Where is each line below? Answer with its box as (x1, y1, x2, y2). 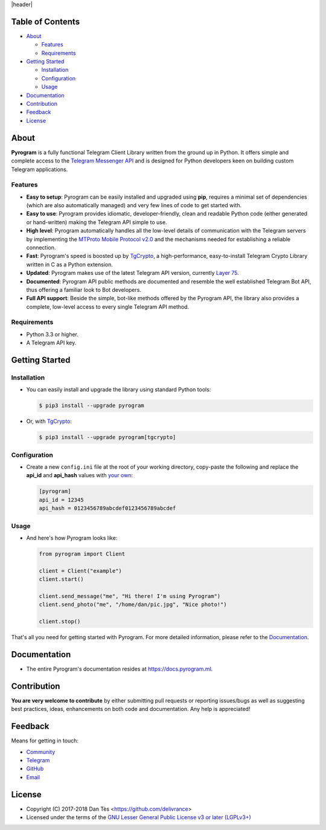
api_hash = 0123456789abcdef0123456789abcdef (39, 505, 176, 512)
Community (26, 748, 56, 755)
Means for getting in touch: (11, 737, 78, 744)
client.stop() (39, 618, 81, 625)
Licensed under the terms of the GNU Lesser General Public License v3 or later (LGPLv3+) (26, 814, 252, 821)
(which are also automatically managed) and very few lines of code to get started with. (26, 202, 241, 209)
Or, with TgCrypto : (26, 417, 72, 425)
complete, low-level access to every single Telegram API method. (26, 303, 190, 310)
